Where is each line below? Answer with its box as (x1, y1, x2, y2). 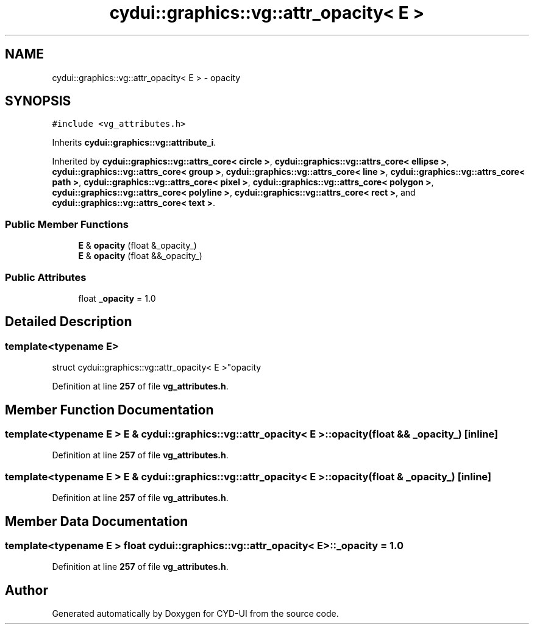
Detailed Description (5, 314, 132, 330)
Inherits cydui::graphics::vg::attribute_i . (52, 137, 216, 148)
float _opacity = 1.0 (78, 293, 156, 304)
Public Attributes (5, 271, 87, 283)
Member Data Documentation (5, 513, 188, 529)
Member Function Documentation (5, 402, 214, 418)
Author (5, 582, 48, 598)
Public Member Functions (5, 218, 129, 230)
